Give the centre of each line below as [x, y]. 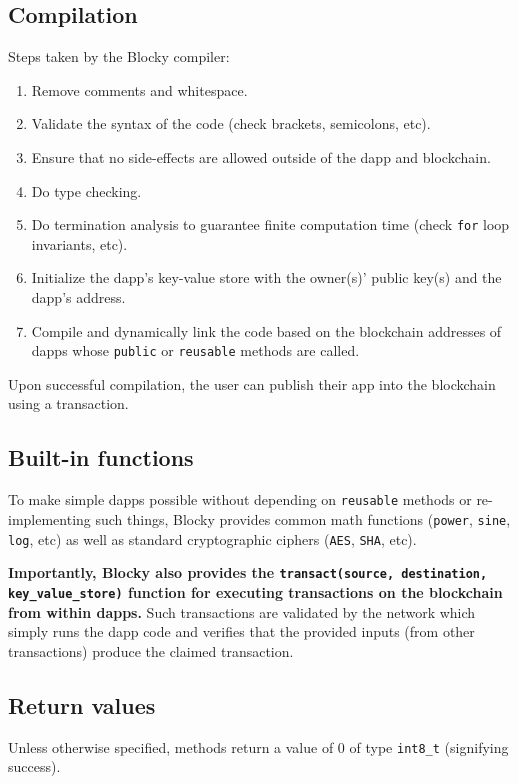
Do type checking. [86, 190]
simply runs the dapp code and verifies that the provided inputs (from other [241, 631]
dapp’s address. [78, 297]
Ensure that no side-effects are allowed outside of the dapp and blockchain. [261, 156]
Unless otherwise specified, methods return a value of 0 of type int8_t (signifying [258, 746]
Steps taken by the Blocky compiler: [119, 56]
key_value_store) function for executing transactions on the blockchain [255, 591]
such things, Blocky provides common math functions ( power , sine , [303, 518]
